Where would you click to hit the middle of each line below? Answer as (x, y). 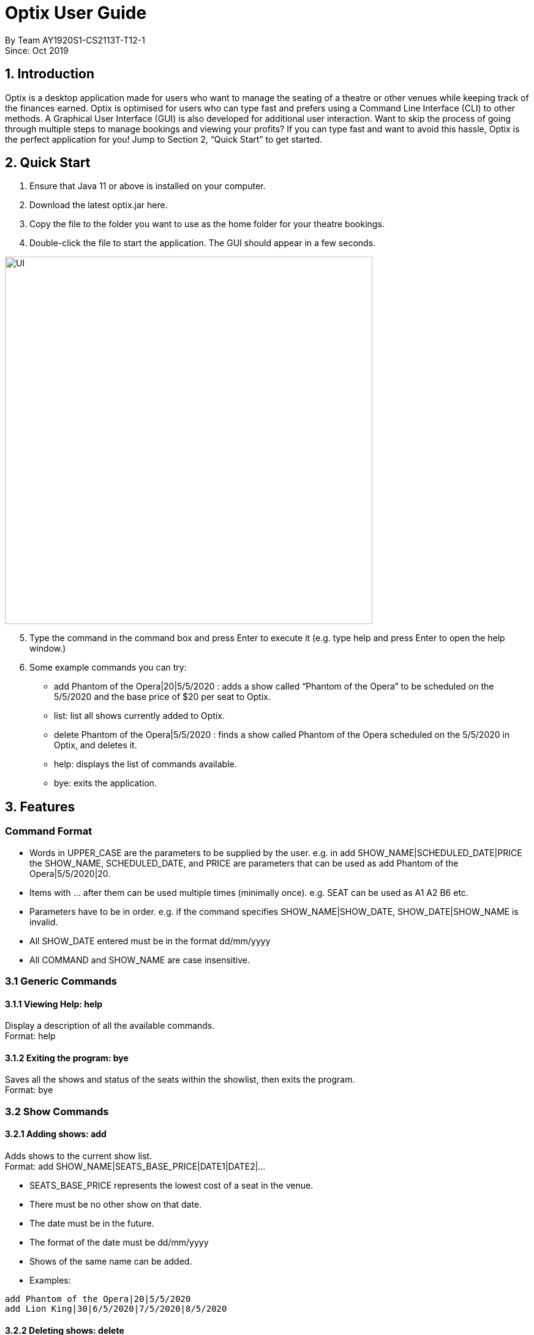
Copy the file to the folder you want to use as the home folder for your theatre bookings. (207, 224)
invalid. (44, 922)
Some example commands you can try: (108, 667)
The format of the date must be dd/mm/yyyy (119, 1243)
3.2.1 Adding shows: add (56, 1134)
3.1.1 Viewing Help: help (54, 1004)
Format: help (30, 1036)
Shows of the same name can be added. (111, 1262)
